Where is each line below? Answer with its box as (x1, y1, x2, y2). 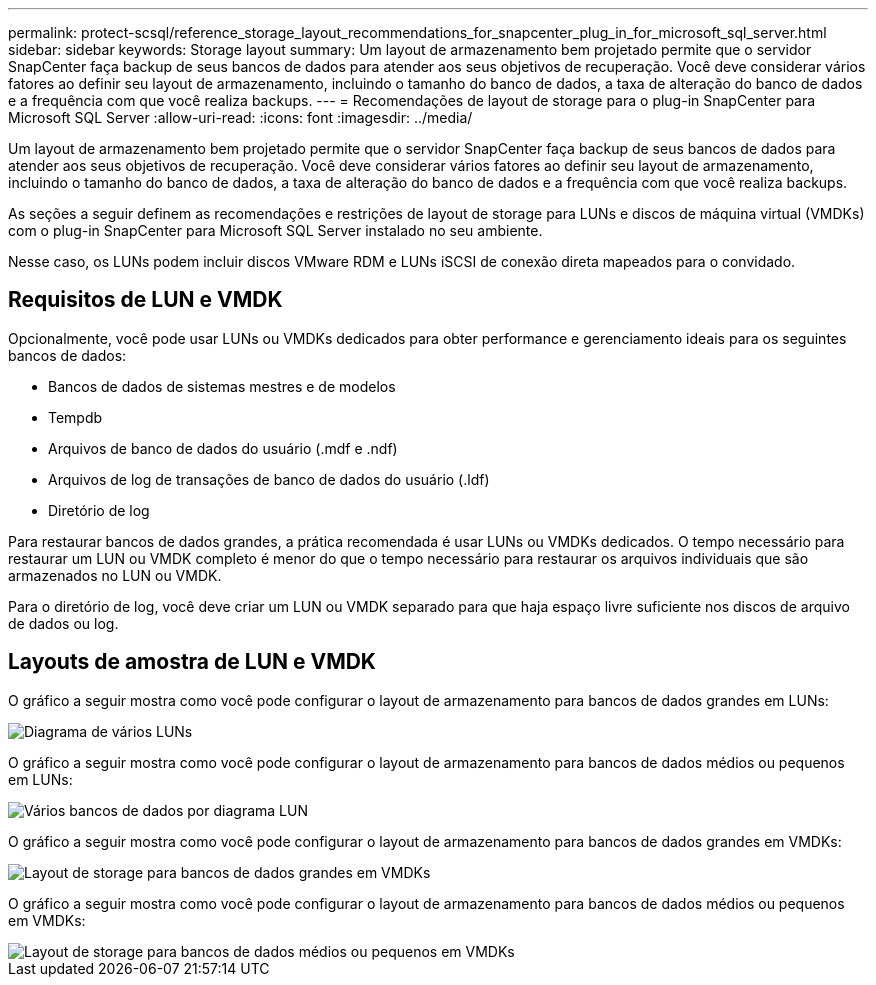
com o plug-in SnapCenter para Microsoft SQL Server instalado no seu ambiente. (8, 222, 543, 239)
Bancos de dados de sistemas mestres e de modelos (48, 377, 396, 395)
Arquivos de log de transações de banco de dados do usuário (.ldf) (48, 470, 490, 488)
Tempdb (48, 408, 103, 426)
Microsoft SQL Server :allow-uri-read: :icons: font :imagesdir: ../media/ (8, 109, 473, 126)
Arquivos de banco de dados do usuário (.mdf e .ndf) (48, 439, 398, 457)
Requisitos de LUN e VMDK (8, 287, 283, 313)
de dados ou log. (8, 614, 119, 632)
